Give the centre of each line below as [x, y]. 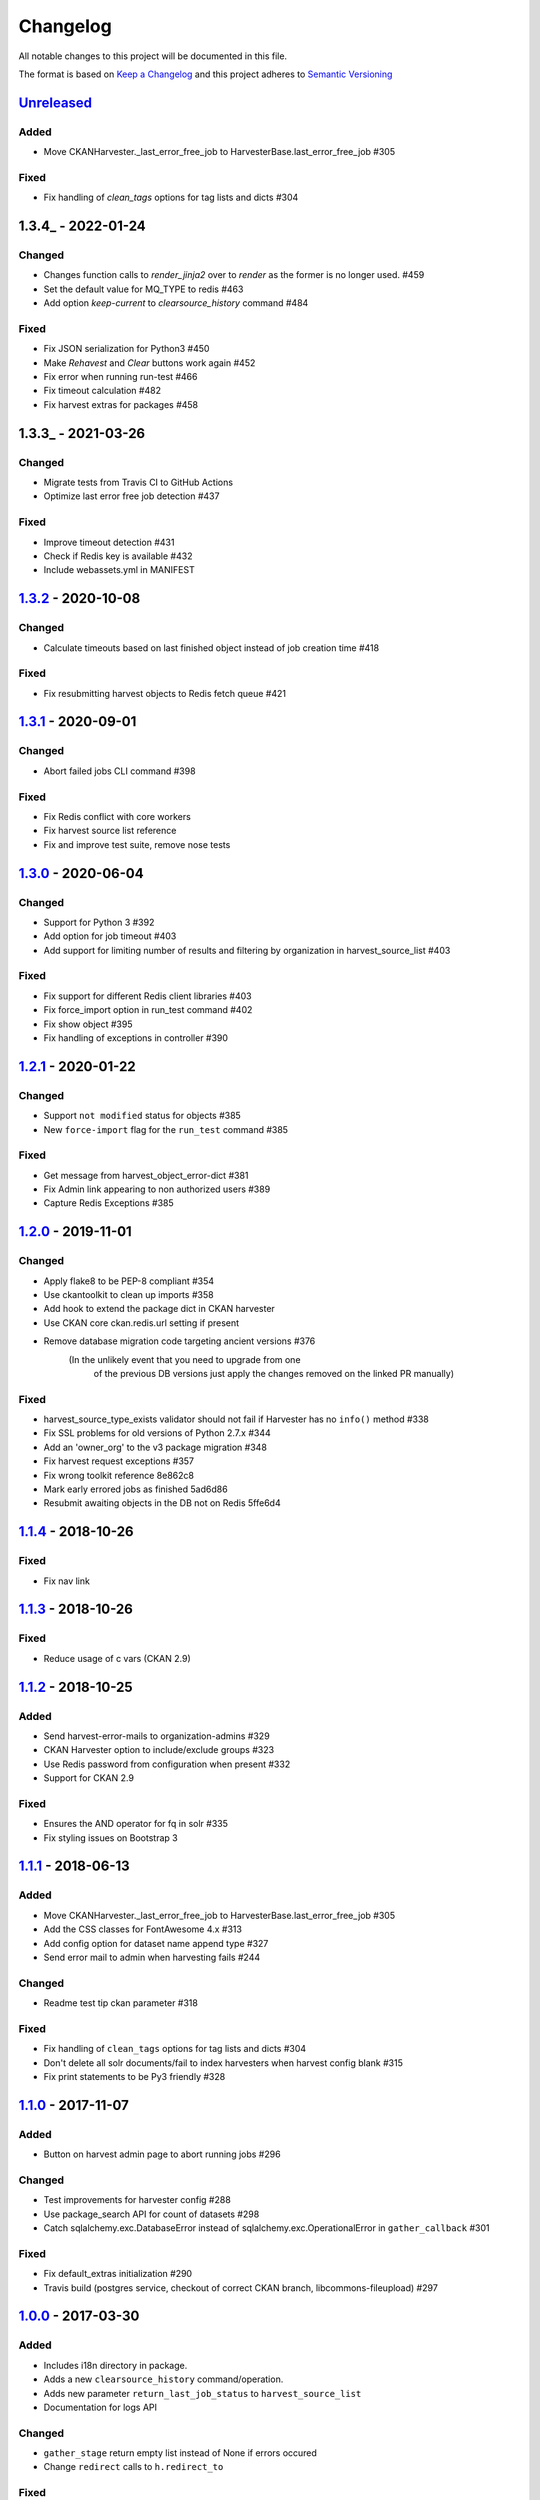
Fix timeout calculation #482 [102, 391]
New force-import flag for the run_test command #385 [166, 1129]
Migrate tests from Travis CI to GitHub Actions [138, 482]
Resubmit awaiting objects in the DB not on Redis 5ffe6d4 [162, 1503]
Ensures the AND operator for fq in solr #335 [136, 1824]
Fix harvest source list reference [110, 831]
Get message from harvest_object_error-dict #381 [146, 1175]
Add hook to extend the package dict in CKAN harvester [159, 1309]
